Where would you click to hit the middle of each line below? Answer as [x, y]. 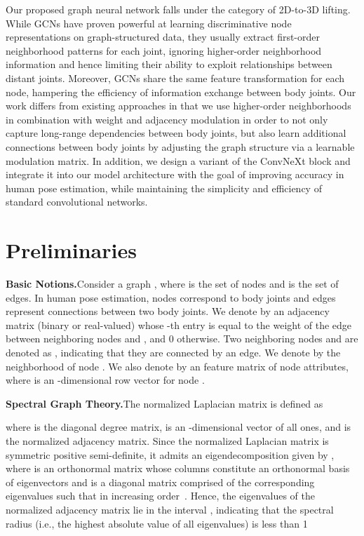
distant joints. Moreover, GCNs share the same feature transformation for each [175, 78]
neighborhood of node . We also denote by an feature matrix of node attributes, [177, 366]
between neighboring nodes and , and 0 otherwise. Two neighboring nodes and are [182, 339]
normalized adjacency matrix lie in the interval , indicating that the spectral [170, 509]
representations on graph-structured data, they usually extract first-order [163, 37]
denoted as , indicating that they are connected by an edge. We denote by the [173, 352]
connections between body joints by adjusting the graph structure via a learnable [180, 146]
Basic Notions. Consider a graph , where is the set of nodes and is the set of [172, 284]
